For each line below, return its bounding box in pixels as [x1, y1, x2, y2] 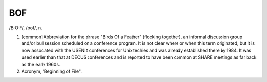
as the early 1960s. [21, 61, 60, 67]
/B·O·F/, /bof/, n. [9, 25, 42, 31]
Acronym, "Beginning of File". [21, 68, 82, 74]
